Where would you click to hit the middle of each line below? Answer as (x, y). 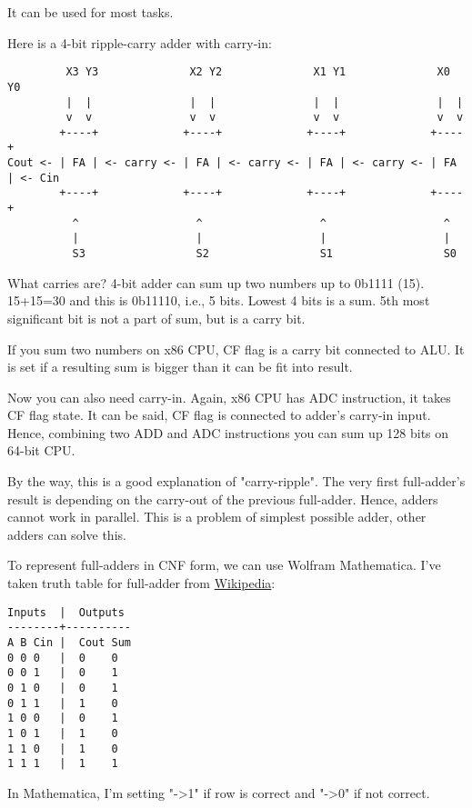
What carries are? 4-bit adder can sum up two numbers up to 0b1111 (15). (216, 282)
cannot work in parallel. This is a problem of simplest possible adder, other (217, 517)
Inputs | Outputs (66, 612)
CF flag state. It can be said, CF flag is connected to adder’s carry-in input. (219, 415)
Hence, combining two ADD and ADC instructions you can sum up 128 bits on (228, 432)
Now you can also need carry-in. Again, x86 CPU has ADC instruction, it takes (229, 397)
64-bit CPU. (41, 450)
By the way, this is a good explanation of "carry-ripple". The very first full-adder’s (236, 481)
